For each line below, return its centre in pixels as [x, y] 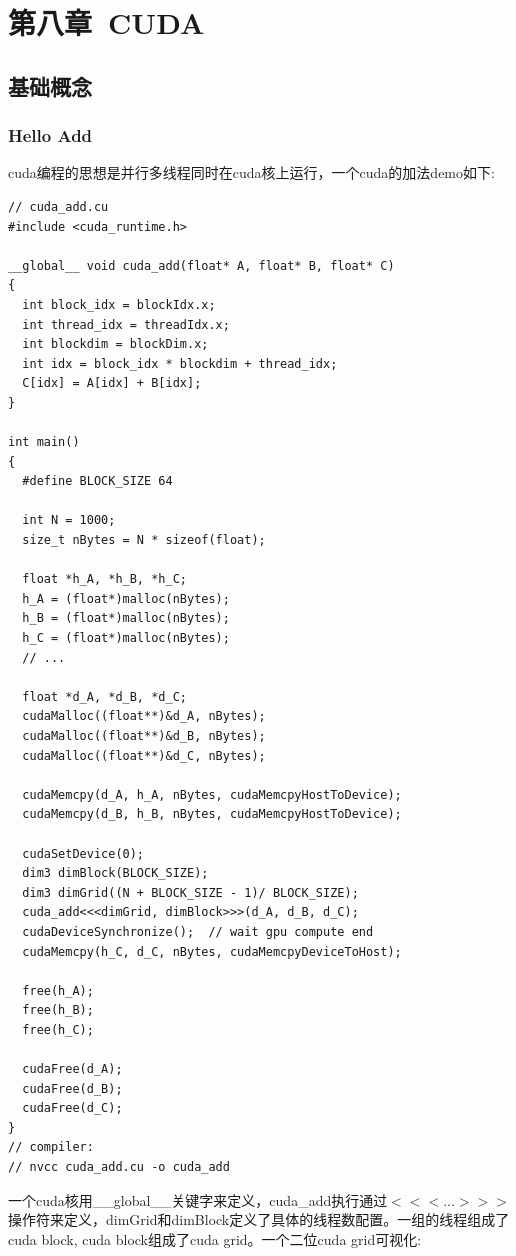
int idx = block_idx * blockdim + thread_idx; [180, 363]
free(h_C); [58, 1029]
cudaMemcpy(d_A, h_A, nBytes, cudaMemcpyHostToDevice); [212, 794]
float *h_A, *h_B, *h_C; [104, 579]
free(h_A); [58, 990]
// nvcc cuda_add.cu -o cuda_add [119, 1167]
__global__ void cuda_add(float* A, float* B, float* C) [201, 265]
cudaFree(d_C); [72, 1108]
